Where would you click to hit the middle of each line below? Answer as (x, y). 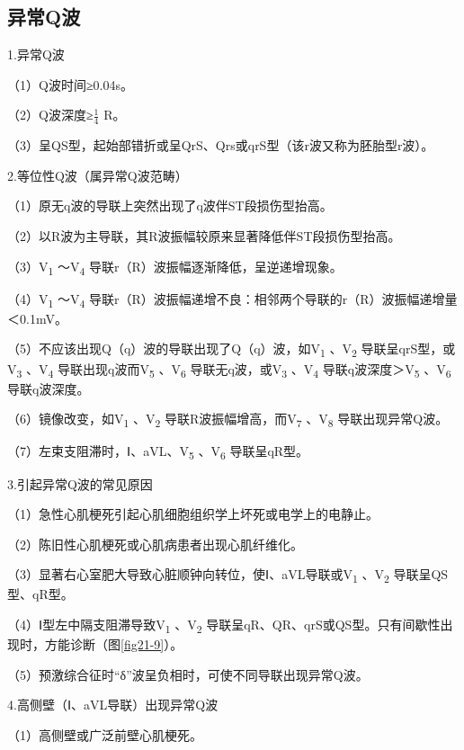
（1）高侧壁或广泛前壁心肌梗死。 (105, 734)
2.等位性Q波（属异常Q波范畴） (98, 175)
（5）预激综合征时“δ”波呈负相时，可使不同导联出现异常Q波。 (188, 674)
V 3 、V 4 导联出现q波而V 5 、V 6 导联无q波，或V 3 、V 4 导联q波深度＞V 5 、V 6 (229, 370)
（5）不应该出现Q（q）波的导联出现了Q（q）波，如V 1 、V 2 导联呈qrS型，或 (232, 350)
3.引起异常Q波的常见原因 (80, 483)
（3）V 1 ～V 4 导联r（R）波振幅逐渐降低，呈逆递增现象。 (175, 267)
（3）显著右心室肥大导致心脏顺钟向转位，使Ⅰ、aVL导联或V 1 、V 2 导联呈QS (228, 576)
